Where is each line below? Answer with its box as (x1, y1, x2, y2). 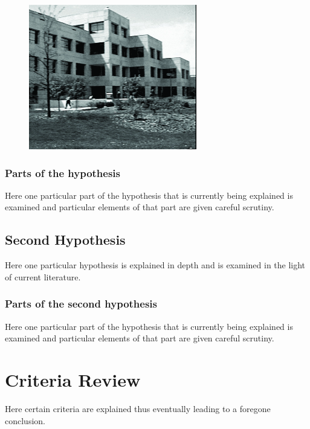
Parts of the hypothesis (5, 165, 121, 180)
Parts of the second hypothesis (5, 296, 157, 311)
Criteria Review (5, 367, 141, 392)
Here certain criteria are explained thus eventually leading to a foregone (5, 402, 271, 414)
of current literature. (5, 270, 81, 283)
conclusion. (5, 414, 45, 427)
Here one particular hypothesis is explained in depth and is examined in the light (5, 259, 306, 271)
